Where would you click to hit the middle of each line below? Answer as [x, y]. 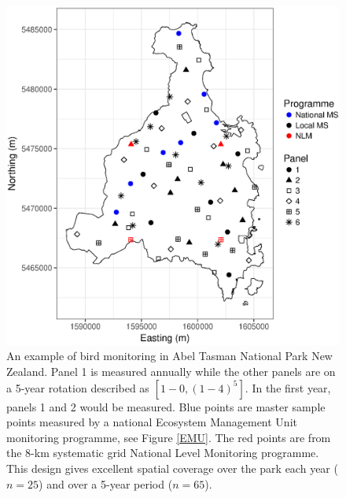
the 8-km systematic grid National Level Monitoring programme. [163, 453]
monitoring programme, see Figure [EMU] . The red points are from [169, 437]
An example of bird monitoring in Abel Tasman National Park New [169, 356]
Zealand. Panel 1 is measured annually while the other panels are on [171, 372]
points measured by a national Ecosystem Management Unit [152, 422]
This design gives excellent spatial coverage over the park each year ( [172, 468]
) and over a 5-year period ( [106, 483]
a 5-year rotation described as [78, 387]
